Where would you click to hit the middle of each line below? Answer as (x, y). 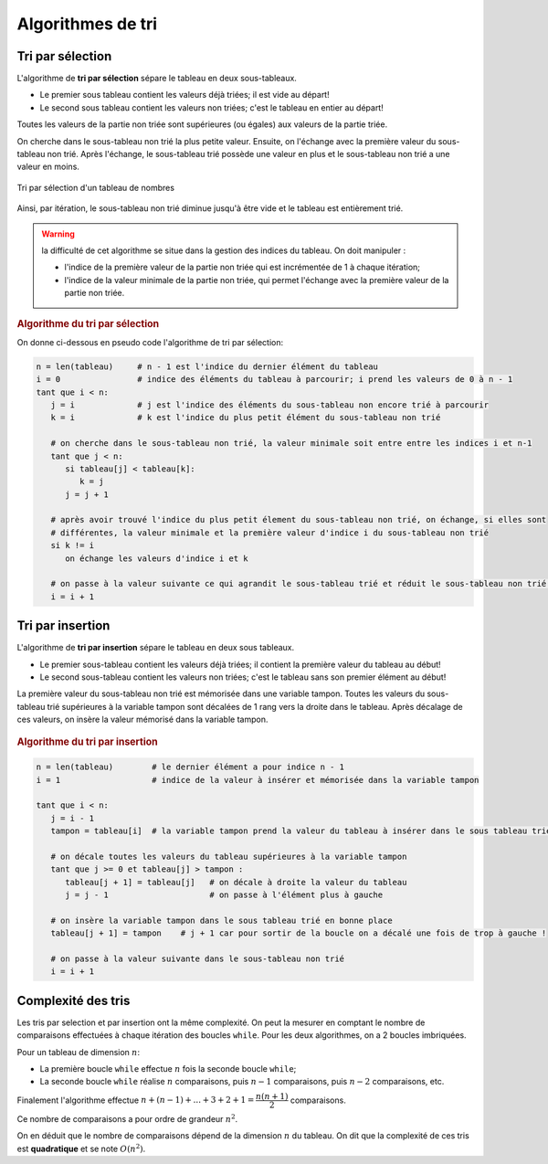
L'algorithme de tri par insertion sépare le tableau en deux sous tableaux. (156, 648)
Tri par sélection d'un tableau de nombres (96, 187)
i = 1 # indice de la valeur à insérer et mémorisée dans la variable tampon (258, 780)
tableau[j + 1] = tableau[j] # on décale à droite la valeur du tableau (236, 882)
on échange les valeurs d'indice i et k (157, 558)
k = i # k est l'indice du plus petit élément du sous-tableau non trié (246, 418)
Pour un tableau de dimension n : (79, 1052)
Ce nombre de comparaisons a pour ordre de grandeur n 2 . (127, 1118)
